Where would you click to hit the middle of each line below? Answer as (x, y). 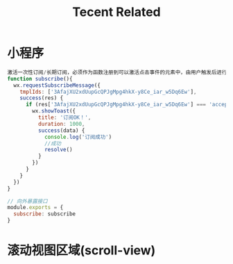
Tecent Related (116, 12)
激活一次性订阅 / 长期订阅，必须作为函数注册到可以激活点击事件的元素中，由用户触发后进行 (117, 72)
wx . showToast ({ (54, 111)
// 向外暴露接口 (27, 201)
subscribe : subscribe (45, 214)
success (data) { (61, 130)
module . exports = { (35, 208)
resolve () (58, 150)
